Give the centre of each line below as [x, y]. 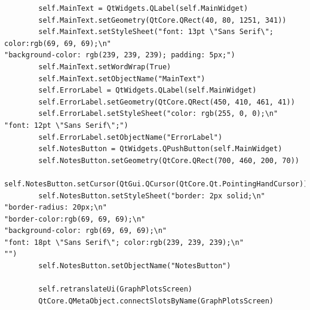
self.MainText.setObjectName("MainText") [122, 79]
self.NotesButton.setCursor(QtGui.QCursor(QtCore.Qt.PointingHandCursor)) [156, 184]
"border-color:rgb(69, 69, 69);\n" [75, 219]
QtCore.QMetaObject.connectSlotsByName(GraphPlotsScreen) [156, 301]
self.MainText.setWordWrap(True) [105, 67]
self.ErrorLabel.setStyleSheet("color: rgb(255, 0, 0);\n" [158, 114]
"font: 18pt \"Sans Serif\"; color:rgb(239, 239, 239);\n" [124, 242]
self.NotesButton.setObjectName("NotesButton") [135, 266]
